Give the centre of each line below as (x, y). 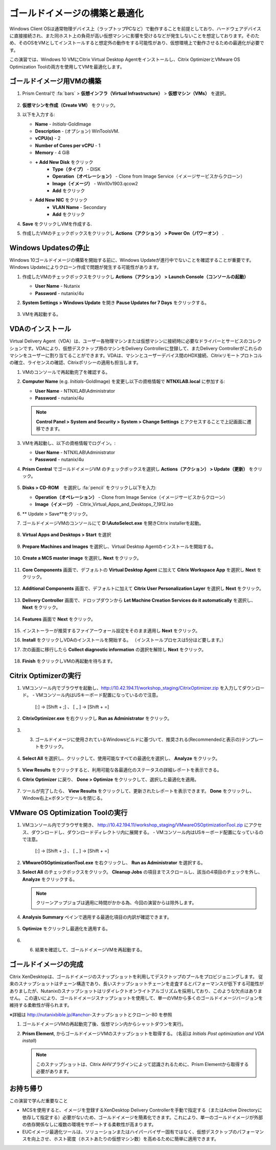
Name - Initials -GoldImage (63, 124)
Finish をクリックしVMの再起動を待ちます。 (68, 661)
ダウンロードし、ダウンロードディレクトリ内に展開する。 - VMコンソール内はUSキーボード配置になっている (145, 832)
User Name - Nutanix (57, 286)
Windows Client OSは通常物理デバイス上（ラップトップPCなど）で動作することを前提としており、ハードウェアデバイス (135, 29)
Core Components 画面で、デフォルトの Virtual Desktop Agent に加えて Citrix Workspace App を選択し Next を (142, 570)
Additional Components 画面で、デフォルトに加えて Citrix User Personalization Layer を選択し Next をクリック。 (143, 588)
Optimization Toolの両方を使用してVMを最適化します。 (67, 67)
